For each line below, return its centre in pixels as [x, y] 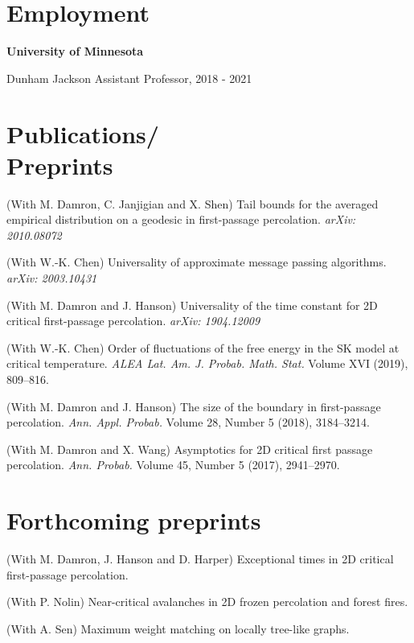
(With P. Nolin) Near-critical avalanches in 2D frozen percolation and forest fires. [207, 602]
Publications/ [83, 133]
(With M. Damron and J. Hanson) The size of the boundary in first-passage [194, 406]
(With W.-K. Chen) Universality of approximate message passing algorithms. [197, 262]
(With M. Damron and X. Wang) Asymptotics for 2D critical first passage [190, 449]
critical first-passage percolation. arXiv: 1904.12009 [133, 321]
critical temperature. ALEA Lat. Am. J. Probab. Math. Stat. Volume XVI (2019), [207, 363]
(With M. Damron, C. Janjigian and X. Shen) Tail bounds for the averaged [193, 203]
